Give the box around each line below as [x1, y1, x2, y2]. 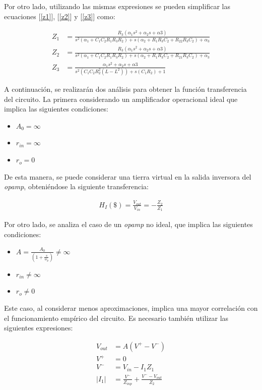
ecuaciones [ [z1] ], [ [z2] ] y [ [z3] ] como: [4, 11, 115, 21]
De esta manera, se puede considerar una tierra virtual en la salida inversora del [4, 171, 251, 182]
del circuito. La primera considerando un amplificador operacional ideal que [4, 93, 238, 104]
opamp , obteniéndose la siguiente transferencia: [4, 181, 149, 192]
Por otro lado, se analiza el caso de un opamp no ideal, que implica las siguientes [4, 219, 253, 230]
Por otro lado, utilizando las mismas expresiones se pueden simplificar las [4, 1, 230, 11]
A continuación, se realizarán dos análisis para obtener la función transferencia [4, 84, 247, 94]
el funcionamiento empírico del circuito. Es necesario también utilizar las [4, 312, 229, 323]
